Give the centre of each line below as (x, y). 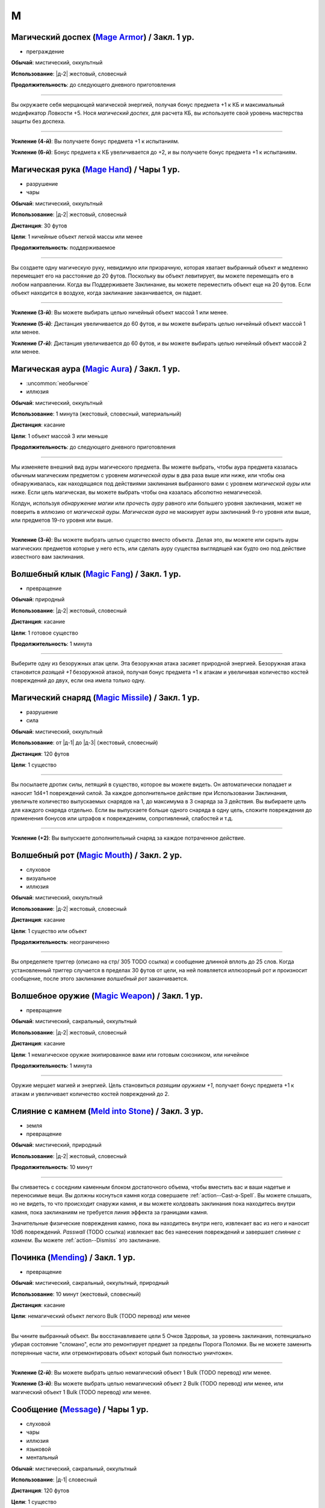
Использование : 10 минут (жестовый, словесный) (76, 1294)
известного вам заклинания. (48, 557)
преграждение (45, 52)
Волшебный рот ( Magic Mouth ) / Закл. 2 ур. (97, 856)
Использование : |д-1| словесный (54, 1480)
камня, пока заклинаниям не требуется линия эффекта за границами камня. (110, 1212)
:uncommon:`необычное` (58, 383)
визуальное (41, 878)
